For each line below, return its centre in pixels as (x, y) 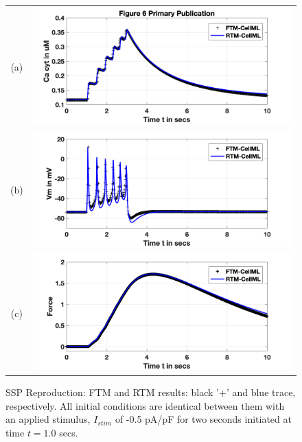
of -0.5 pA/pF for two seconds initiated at (203, 419)
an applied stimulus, (48, 419)
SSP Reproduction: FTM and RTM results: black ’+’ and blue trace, (151, 392)
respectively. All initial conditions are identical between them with (145, 405)
